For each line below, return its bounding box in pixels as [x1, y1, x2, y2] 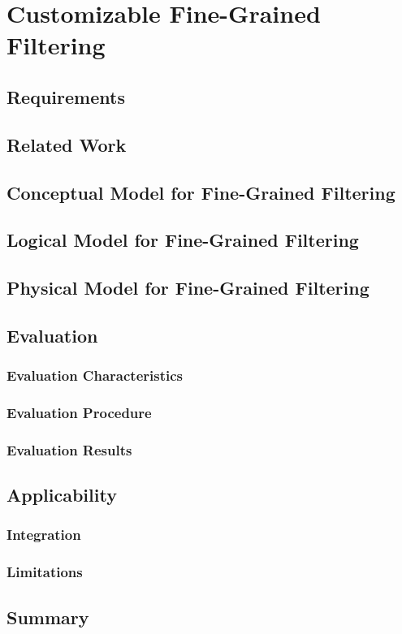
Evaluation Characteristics [6, 365, 183, 386]
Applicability [6, 482, 117, 507]
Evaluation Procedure [6, 403, 152, 423]
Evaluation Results [6, 439, 132, 459]
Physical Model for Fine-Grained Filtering [6, 275, 370, 300]
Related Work [6, 132, 127, 157]
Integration [6, 524, 81, 545]
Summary [6, 604, 89, 629]
